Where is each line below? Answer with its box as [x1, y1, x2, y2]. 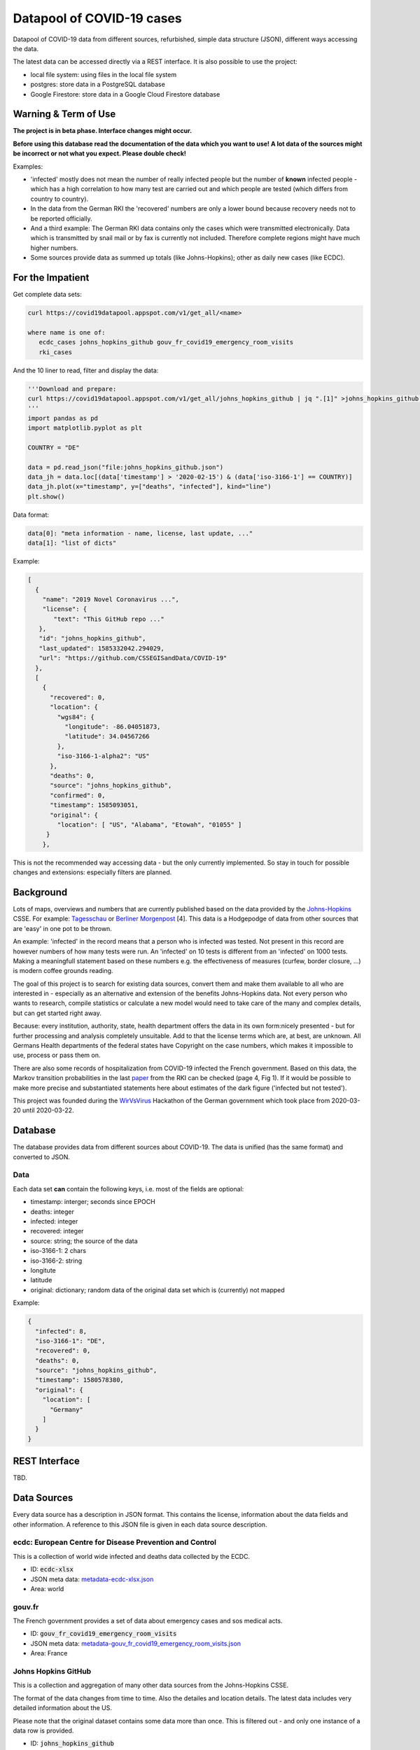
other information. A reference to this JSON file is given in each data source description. [13, 1520, 267, 1529]
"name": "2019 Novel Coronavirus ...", [42, 595, 180, 603]
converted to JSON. [13, 1152, 70, 1161]
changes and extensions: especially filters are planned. [13, 868, 172, 876]
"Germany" [50, 1406, 84, 1413]
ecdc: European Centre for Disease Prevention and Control [13, 1537, 217, 1547]
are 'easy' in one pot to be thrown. [13, 924, 112, 932]
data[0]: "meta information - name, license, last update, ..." [27, 529, 253, 537]
